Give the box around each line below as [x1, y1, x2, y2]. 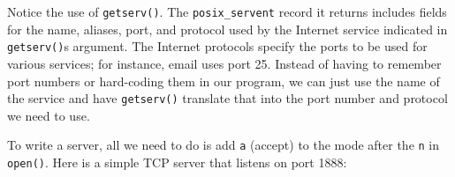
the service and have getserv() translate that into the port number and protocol [7, 89, 448, 107]
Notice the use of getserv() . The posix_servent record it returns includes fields [7, 3, 447, 20]
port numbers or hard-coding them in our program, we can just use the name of [7, 71, 440, 90]
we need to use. [7, 106, 90, 124]
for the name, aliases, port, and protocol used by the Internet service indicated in [7, 19, 448, 38]
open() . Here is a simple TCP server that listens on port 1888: [7, 153, 347, 171]
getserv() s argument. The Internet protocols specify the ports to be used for [7, 37, 428, 55]
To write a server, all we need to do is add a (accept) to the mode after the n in [7, 136, 440, 154]
